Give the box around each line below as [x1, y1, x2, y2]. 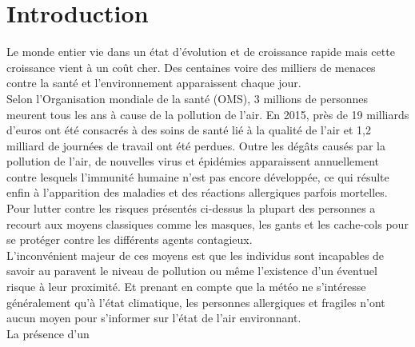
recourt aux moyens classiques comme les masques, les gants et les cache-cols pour [6, 215, 409, 232]
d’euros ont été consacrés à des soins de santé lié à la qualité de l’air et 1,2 [6, 122, 371, 138]
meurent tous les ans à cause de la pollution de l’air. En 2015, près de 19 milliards [6, 106, 409, 122]
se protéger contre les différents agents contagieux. [6, 231, 253, 248]
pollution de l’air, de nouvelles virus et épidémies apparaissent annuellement [6, 153, 380, 170]
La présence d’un [6, 325, 90, 341]
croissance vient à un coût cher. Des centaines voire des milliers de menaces [6, 58, 376, 75]
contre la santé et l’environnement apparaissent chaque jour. [6, 74, 301, 91]
